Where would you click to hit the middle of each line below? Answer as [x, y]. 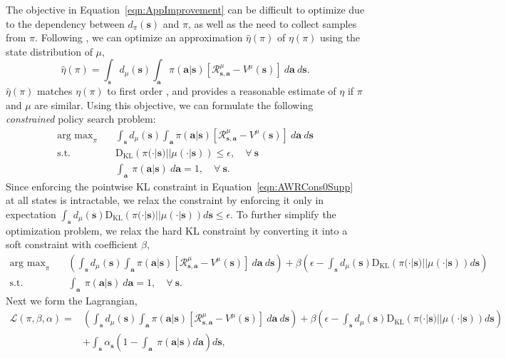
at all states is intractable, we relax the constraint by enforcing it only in [165, 200]
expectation [31, 214]
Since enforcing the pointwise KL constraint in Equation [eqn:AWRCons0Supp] [180, 186]
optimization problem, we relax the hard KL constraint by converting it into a [177, 230]
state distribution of [49, 51]
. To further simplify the [283, 214]
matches [55, 91]
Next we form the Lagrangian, [72, 300]
